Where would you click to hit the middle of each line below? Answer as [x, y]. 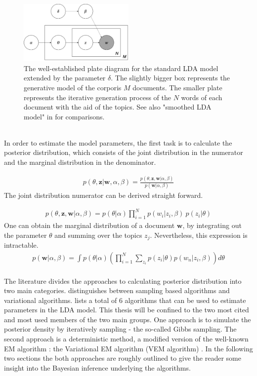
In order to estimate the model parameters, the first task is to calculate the [118, 142]
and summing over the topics [98, 235]
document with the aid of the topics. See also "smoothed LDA [118, 107]
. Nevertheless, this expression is [199, 235]
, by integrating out [212, 225]
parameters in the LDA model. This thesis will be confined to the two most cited [127, 310]
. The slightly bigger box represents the [170, 78]
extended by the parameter [65, 78]
